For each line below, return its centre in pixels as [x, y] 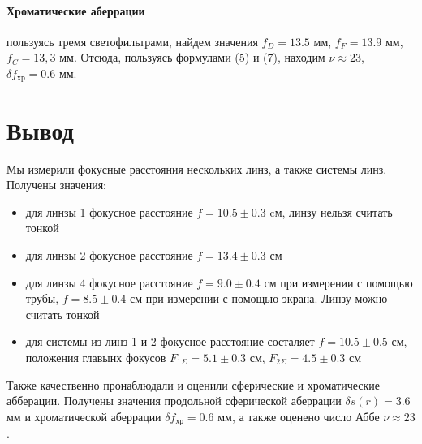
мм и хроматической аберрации [84, 416]
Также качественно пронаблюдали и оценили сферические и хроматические [194, 384]
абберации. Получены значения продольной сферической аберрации [174, 401]
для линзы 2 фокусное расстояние [109, 254]
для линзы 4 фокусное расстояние [109, 282]
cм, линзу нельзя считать [331, 211]
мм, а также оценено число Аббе [299, 416]
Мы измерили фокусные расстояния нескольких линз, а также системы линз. [197, 168]
